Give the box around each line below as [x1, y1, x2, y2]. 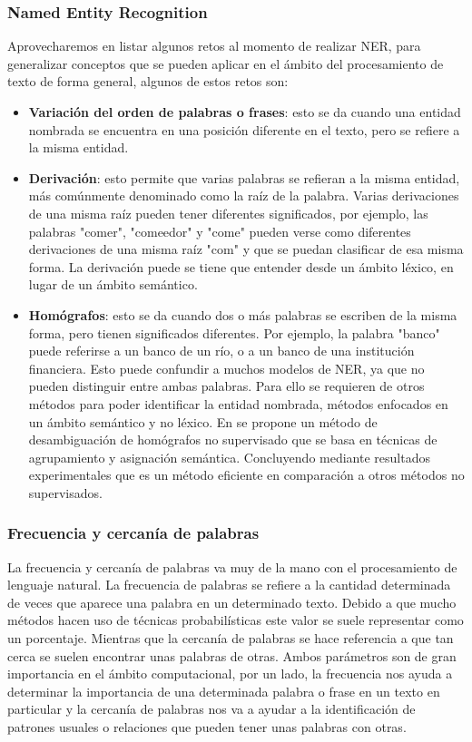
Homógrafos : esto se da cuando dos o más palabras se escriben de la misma [28, 305, 457, 324]
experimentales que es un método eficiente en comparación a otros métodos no [28, 465, 465, 484]
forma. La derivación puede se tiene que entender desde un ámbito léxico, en [28, 257, 454, 276]
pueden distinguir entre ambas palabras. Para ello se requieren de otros [28, 376, 425, 395]
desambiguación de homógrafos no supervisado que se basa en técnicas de [28, 430, 438, 449]
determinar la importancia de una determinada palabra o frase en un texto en [7, 681, 440, 700]
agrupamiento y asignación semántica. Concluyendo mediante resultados [28, 447, 430, 466]
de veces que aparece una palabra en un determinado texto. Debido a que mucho [7, 592, 457, 611]
